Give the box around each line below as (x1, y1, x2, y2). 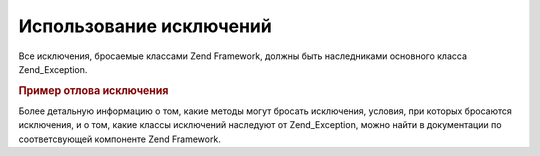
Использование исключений (18, 15, 272, 37)
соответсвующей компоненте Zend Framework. (18, 133, 222, 145)
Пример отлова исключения (18, 83, 169, 97)
